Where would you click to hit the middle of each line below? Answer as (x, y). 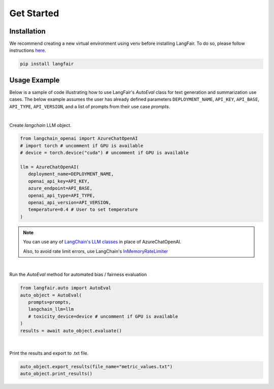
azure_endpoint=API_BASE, (60, 188)
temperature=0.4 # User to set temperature (83, 210)
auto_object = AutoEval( (51, 295)
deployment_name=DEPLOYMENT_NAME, (71, 174)
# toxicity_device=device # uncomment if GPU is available (103, 316)
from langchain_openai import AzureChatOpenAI (79, 139)
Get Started (34, 13)
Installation (27, 31)
